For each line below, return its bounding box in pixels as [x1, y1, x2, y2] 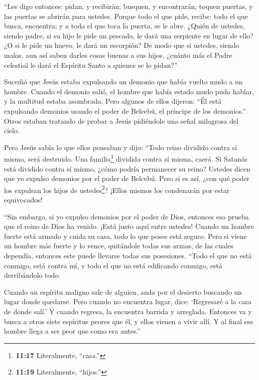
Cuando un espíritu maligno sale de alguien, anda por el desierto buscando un [4, 286, 242, 297]
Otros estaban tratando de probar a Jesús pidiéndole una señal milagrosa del [4, 115, 239, 126]
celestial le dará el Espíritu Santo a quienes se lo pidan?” [4, 59, 178, 70]
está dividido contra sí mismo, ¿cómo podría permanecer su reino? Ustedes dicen [4, 163, 251, 174]
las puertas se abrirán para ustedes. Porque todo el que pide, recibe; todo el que [4, 10, 248, 21]
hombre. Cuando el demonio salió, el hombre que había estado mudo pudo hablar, [4, 86, 254, 96]
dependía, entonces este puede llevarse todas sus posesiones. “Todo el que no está [4, 250, 252, 260]
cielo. [4, 125, 20, 136]
